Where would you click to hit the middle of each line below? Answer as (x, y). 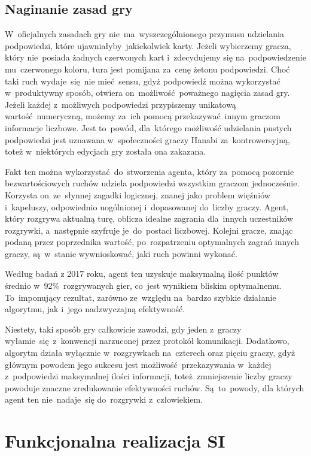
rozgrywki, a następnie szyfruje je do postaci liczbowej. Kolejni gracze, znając (149, 230)
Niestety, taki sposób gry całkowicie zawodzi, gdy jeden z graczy (123, 329)
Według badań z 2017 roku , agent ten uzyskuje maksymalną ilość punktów (142, 274)
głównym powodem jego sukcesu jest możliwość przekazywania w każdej (138, 364)
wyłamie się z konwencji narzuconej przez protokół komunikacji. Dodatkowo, (147, 341)
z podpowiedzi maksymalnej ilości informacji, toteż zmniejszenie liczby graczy (149, 376)
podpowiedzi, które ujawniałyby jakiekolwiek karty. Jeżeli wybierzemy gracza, (148, 45)
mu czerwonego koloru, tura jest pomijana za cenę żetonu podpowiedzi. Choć (147, 69)
